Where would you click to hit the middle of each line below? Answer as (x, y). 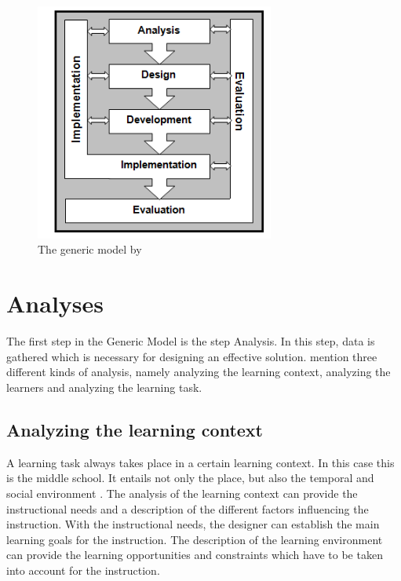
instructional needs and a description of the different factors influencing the (188, 508)
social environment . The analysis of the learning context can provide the (182, 493)
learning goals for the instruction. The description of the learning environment (195, 539)
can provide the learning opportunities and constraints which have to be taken (195, 555)
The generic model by (90, 249)
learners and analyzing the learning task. (104, 387)
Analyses (55, 303)
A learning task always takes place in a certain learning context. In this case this (200, 462)
